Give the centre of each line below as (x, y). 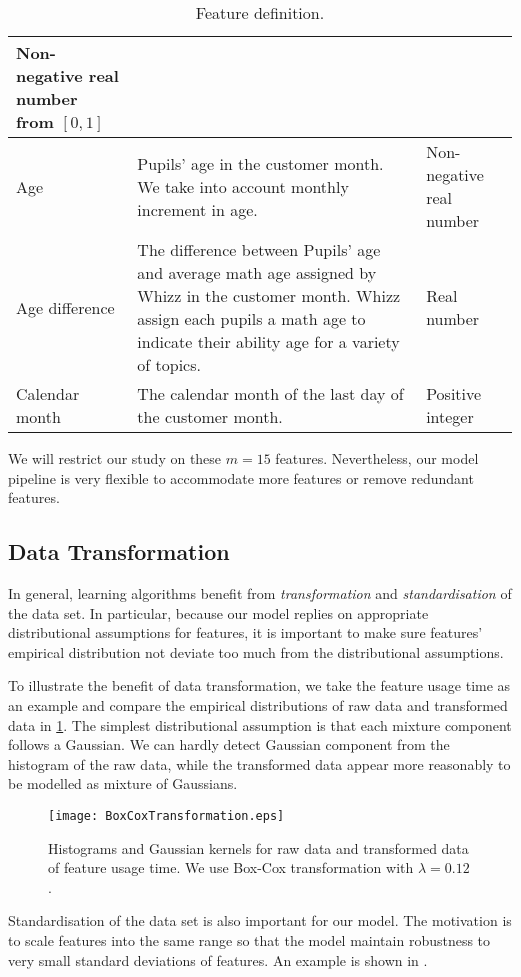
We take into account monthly (243, 186)
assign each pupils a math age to (251, 318)
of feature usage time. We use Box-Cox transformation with (231, 867)
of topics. (169, 364)
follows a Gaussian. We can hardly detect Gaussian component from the (229, 744)
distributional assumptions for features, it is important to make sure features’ (245, 632)
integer (450, 416)
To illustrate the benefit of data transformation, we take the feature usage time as (259, 685)
